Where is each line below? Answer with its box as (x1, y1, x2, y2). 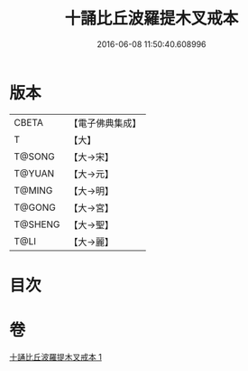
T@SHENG (14, 218, 60, 231)
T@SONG (14, 150, 56, 163)
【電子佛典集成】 (69, 117, 142, 129)
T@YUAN (14, 166, 55, 179)
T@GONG (14, 201, 56, 214)
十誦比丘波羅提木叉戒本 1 (9, 351, 102, 362)
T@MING (14, 184, 53, 196)
